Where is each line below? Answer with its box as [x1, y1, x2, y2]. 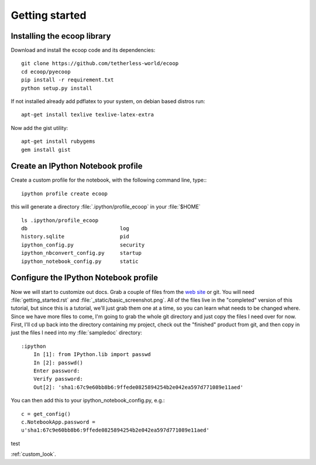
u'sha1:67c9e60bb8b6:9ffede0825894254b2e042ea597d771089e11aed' [21, 427, 210, 433]
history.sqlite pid [21, 233, 130, 240]
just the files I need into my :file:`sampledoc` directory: [11, 329, 143, 336]
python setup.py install [21, 85, 92, 91]
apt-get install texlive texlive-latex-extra [21, 111, 154, 118]
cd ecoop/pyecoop [21, 68, 71, 75]
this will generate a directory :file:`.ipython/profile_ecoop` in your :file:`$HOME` [11, 203, 201, 210]
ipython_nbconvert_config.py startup [21, 249, 142, 257]
